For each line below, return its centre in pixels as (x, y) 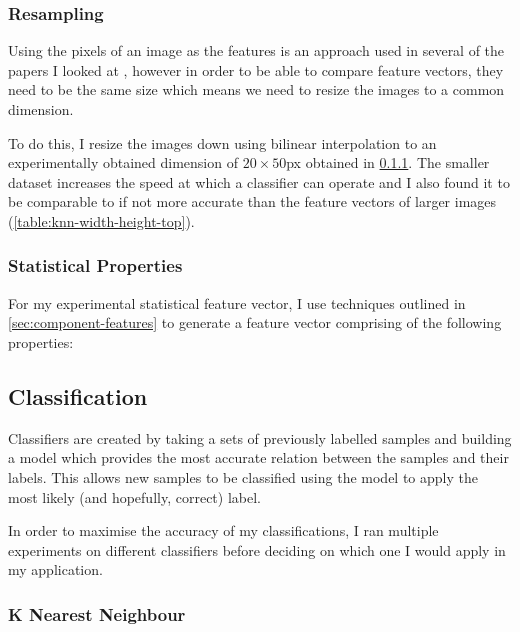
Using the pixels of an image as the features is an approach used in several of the (256, 50)
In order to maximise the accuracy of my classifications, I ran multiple (223, 530)
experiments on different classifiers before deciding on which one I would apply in (257, 549)
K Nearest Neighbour (97, 613)
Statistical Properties (95, 265)
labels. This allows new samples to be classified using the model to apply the (243, 476)
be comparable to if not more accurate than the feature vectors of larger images (252, 201)
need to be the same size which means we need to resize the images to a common (256, 89)
